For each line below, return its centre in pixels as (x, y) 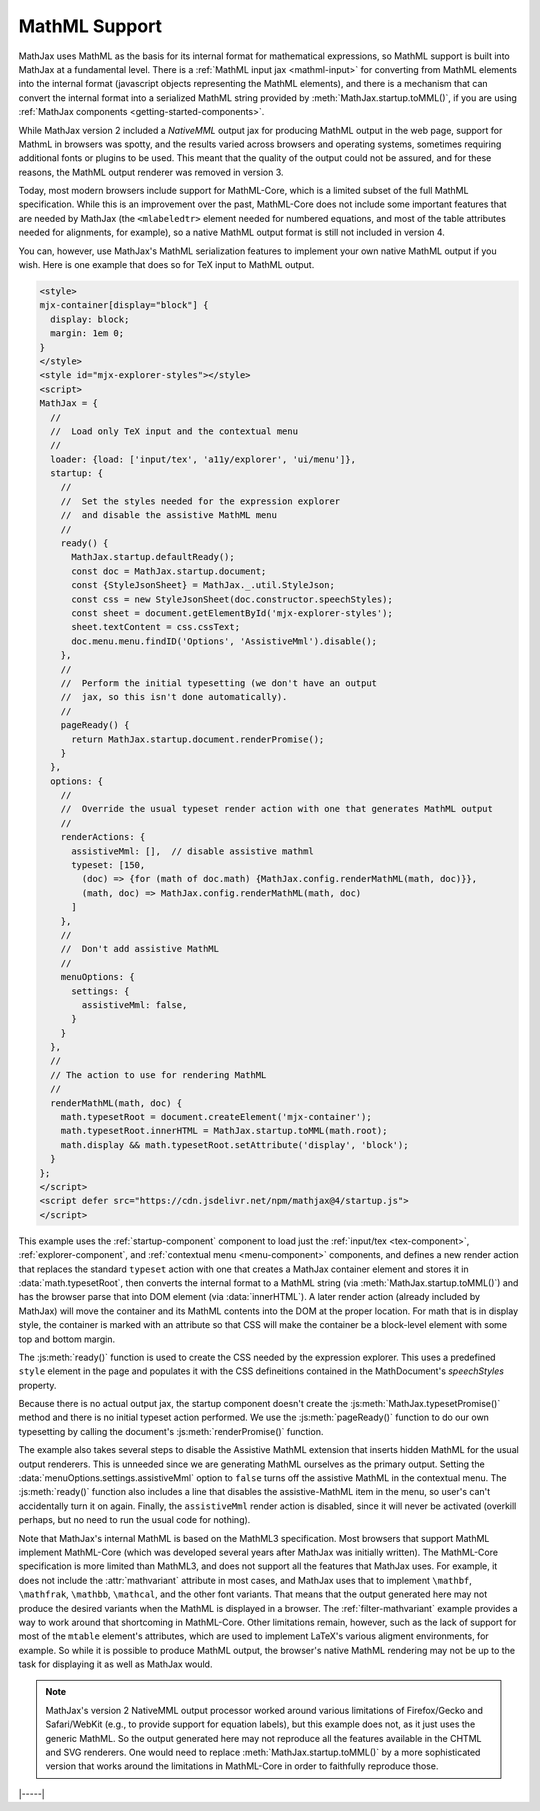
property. (37, 1385)
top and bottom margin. (67, 1339)
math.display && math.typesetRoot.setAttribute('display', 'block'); (234, 1144)
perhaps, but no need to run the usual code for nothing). (134, 1520)
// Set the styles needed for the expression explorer (200, 501)
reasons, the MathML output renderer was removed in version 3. (151, 172)
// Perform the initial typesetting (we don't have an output (219, 683)
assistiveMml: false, (134, 1004)
